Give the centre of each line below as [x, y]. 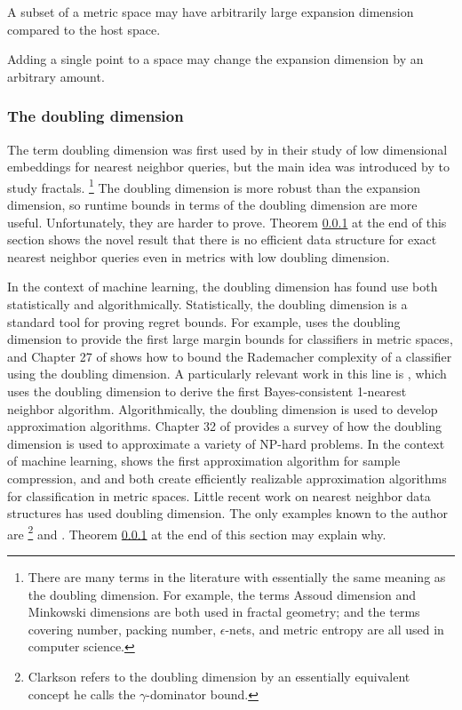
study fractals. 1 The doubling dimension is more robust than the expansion [214, 186]
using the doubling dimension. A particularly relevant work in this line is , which [227, 374]
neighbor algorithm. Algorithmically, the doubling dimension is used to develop [223, 408]
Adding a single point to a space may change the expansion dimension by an [215, 59]
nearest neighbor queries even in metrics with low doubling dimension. [199, 256]
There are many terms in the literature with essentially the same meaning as [237, 576]
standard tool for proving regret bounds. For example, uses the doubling [204, 321]
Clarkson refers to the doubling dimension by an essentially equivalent [219, 676]
